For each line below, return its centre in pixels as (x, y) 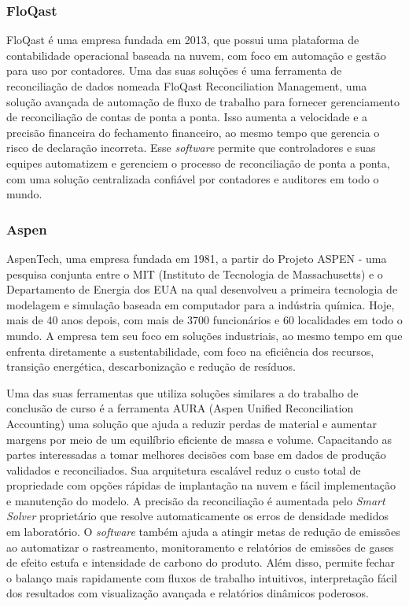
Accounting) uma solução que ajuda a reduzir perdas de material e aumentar (192, 423)
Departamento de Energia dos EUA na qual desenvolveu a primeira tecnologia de (202, 289)
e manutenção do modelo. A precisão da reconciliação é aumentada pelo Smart (196, 500)
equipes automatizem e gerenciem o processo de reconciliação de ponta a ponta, (198, 163)
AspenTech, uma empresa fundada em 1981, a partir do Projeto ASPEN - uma (197, 258)
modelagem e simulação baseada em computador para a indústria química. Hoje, (201, 304)
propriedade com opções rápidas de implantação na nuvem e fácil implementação (201, 485)
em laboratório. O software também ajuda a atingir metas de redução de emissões (203, 532)
